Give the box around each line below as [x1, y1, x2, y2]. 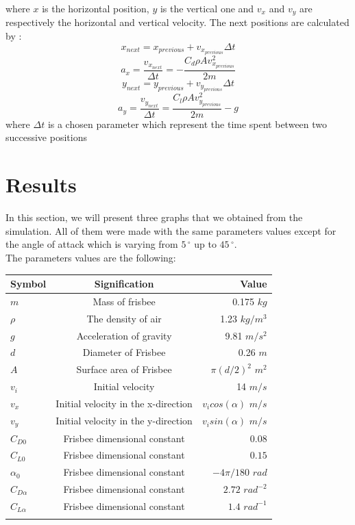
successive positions [5, 130, 87, 144]
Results [5, 170, 77, 199]
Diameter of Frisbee [82, 345, 166, 359]
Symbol [10, 277, 47, 291]
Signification [94, 277, 154, 291]
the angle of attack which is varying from [5, 237, 178, 251]
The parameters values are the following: [5, 250, 176, 264]
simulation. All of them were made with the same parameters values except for [5, 223, 336, 238]
